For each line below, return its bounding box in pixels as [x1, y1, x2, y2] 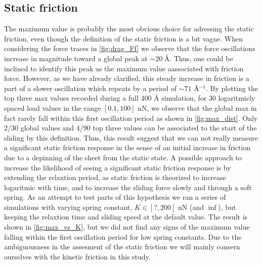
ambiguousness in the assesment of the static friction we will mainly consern [4, 241, 240, 252]
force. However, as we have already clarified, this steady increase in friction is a [4, 73, 249, 83]
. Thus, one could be [169, 53, 233, 63]
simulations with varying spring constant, [4, 201, 133, 212]
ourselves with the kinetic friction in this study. [4, 251, 151, 261]
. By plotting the [206, 82, 258, 93]
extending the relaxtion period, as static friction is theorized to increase [4, 172, 226, 183]
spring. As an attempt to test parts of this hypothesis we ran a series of [4, 192, 226, 202]
